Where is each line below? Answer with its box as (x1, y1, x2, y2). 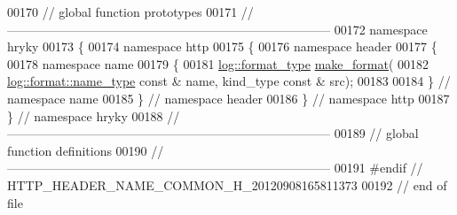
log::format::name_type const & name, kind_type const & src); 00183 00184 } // (7, 72, 451, 90)
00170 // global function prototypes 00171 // (7, 3, 254, 20)
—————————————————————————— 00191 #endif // (7, 158, 423, 177)
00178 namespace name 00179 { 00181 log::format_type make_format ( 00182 (7, 54, 429, 73)
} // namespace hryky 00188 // (7, 106, 180, 125)
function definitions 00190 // (7, 141, 164, 159)
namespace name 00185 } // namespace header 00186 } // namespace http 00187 (7, 88, 450, 107)
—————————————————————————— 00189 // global (7, 124, 419, 142)
